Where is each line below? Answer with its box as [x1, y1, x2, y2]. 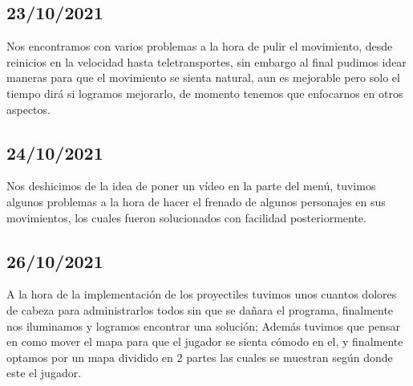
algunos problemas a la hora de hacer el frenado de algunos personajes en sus [6, 193, 386, 209]
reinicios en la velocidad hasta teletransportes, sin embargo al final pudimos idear [6, 53, 407, 70]
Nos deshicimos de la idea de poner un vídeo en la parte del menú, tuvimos [6, 177, 376, 194]
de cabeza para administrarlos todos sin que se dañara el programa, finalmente [6, 301, 394, 318]
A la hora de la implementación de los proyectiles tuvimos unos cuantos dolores [6, 286, 397, 303]
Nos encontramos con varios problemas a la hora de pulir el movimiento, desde [6, 38, 393, 55]
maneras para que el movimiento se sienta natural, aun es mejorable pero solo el [6, 69, 400, 86]
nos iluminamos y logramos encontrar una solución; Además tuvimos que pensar [6, 317, 401, 334]
